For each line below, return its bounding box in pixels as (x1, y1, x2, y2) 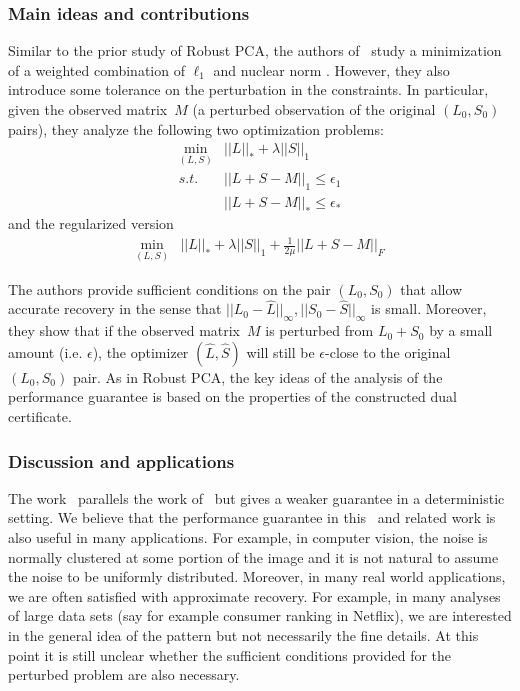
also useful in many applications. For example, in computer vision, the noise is (8, 527, 488, 548)
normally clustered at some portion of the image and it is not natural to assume (8, 546, 499, 567)
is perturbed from (265, 320, 374, 341)
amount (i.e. (8, 341, 83, 362)
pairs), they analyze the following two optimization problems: (8, 118, 384, 139)
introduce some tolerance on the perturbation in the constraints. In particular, (8, 79, 489, 100)
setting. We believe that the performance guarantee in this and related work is (8, 507, 496, 528)
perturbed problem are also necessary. (8, 664, 240, 685)
